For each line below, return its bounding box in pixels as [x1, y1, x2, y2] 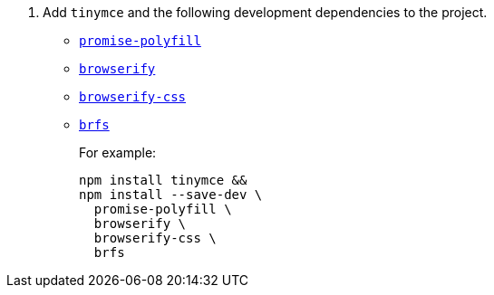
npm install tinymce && [79, 173, 247, 187]
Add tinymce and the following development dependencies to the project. [43, 5, 488, 20]
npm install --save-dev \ [79, 187, 263, 202]
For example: [79, 145, 157, 160]
